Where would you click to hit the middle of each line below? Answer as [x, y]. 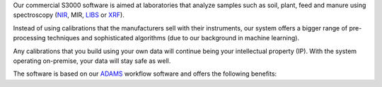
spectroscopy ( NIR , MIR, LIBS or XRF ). [69, 15]
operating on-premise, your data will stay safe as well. [92, 61]
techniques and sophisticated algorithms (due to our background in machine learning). [173, 38]
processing [29, 38]
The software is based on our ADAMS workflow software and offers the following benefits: [145, 74]
